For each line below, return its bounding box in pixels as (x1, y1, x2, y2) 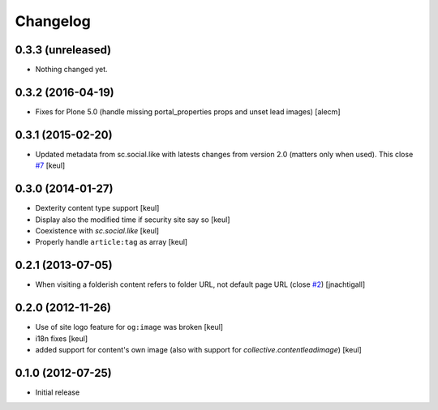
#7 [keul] (35, 160, 66, 170)
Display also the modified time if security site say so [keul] (35, 215, 230, 224)
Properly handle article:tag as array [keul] (35, 237, 188, 247)
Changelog (15, 12, 91, 30)
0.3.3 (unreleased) (15, 43, 112, 57)
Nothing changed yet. (35, 65, 109, 75)
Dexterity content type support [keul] (35, 203, 160, 213)
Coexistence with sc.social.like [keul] (35, 225, 160, 235)
